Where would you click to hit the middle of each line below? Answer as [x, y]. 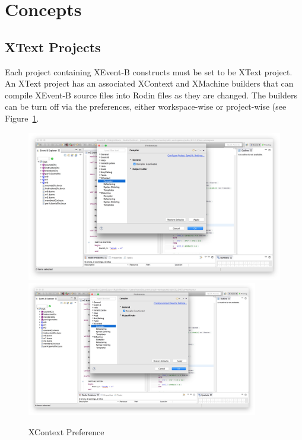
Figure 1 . [22, 118]
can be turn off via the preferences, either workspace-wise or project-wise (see [146, 106]
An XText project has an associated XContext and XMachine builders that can [149, 83]
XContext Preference [66, 431]
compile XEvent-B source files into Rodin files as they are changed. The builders [151, 95]
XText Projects [53, 47]
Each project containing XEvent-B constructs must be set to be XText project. [149, 71]
